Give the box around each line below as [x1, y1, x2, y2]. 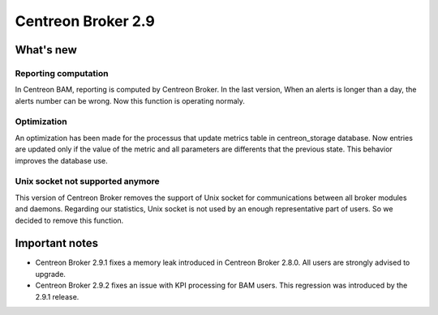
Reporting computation [15, 67, 109, 79]
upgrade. [35, 269, 67, 279]
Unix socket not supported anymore [15, 176, 160, 187]
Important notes [15, 236, 99, 250]
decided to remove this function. [15, 215, 124, 225]
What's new [15, 43, 77, 57]
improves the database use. [15, 155, 109, 165]
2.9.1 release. [35, 292, 79, 301]
